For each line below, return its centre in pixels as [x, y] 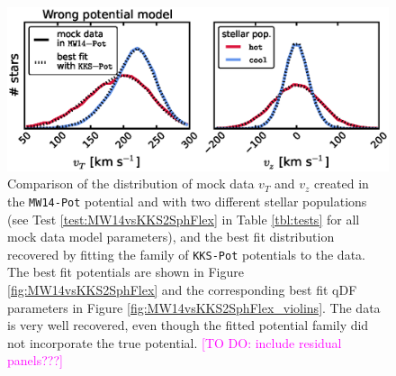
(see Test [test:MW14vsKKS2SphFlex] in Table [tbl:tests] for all [184, 219]
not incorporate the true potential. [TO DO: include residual [175, 342]
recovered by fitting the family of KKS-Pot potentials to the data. [186, 254]
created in [342, 183]
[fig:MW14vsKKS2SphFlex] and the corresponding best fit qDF [182, 290]
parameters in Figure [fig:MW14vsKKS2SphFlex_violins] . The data [194, 307]
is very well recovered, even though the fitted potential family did [188, 325]
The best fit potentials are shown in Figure [126, 272]
